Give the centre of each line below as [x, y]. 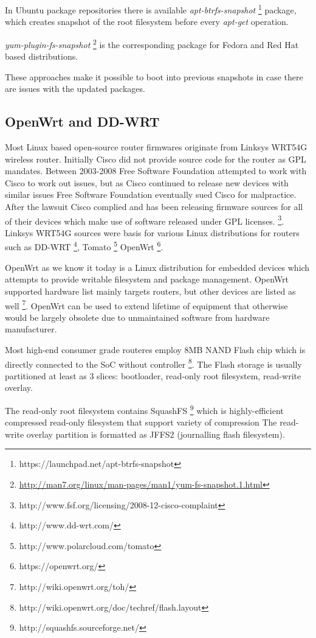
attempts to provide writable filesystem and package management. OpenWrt [147, 279]
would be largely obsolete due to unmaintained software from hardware [137, 317]
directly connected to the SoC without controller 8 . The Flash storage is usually [153, 363]
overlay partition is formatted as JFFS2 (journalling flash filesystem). [156, 434]
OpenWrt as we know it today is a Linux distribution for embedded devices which [157, 267]
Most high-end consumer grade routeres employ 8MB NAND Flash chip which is [155, 349]
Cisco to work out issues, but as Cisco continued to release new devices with [147, 182]
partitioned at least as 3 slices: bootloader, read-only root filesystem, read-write [153, 375]
